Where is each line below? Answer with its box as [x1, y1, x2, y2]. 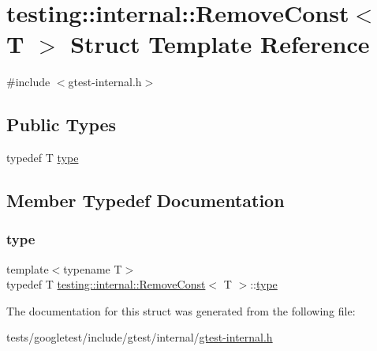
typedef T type [6, 149, 79, 166]
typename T [63, 260, 122, 277]
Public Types [6, 112, 117, 137]
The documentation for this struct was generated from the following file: [6, 302, 356, 319]
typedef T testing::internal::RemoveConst [6, 276, 206, 292]
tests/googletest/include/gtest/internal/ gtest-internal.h [6, 329, 273, 345]
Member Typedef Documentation [6, 188, 285, 213]
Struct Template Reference [70, 28, 370, 60]
